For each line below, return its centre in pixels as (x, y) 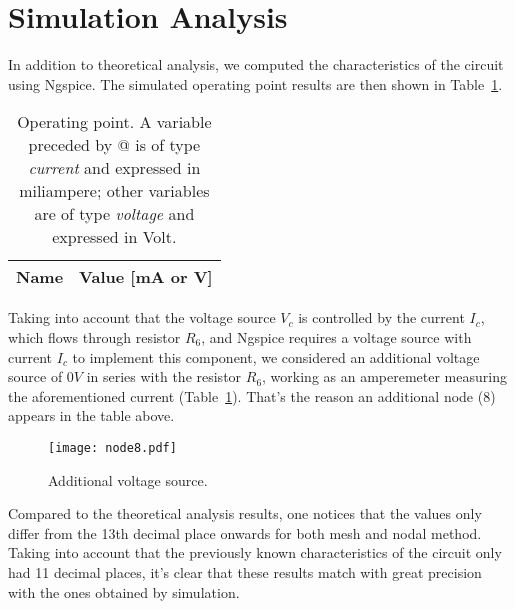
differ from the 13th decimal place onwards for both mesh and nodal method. (245, 532)
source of (35, 376)
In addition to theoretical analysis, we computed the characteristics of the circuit (256, 64)
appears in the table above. (91, 415)
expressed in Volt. (114, 237)
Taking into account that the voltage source (142, 317)
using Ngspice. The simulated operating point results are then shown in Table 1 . (255, 83)
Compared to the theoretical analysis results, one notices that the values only (245, 513)
